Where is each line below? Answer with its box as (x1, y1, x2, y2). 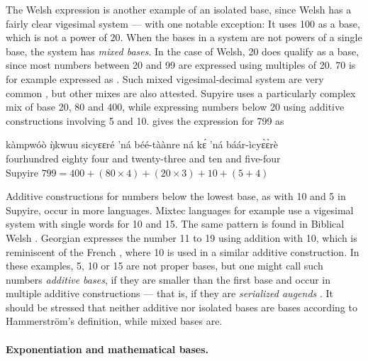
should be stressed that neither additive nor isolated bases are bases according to (6, 299, 357, 314)
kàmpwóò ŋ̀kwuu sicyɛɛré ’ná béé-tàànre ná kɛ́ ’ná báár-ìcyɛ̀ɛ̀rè (6, 137, 278, 152)
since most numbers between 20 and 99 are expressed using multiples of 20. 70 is (6, 57, 356, 72)
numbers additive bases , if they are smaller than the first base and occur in (6, 272, 330, 287)
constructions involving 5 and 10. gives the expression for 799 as (6, 113, 284, 128)
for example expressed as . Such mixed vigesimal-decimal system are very (6, 71, 324, 86)
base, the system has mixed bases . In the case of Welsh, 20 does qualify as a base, (6, 43, 359, 58)
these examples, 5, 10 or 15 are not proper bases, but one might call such (6, 258, 323, 273)
